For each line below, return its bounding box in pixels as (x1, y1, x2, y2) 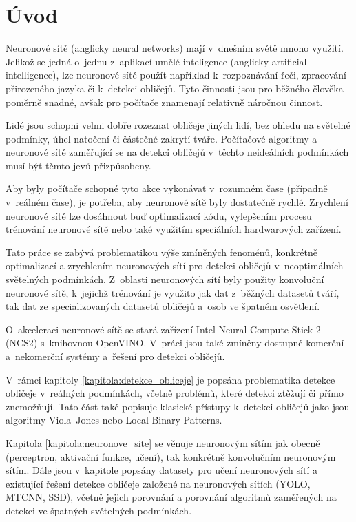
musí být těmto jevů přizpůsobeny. (6, 158, 151, 172)
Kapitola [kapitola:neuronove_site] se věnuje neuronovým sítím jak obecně (6, 435, 320, 450)
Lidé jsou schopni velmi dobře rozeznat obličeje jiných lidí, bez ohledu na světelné (6, 118, 350, 132)
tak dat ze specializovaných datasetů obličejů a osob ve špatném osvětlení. (6, 299, 320, 313)
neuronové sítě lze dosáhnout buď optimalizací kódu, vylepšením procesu (6, 208, 312, 222)
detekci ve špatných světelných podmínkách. (6, 503, 192, 517)
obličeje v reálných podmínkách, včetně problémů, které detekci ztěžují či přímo (6, 386, 344, 400)
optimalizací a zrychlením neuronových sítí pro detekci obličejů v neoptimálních (6, 258, 344, 273)
